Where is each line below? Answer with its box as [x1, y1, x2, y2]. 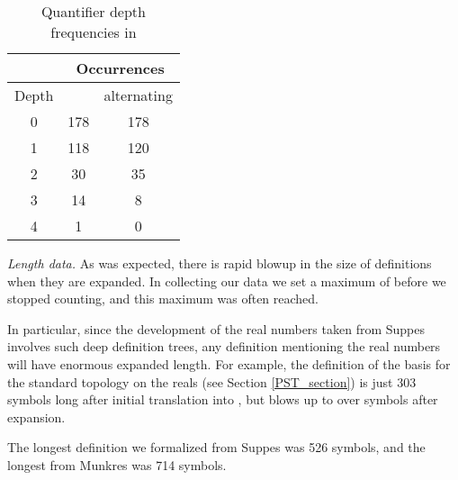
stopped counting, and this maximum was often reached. [7, 289, 319, 308]
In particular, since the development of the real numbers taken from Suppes [7, 319, 425, 338]
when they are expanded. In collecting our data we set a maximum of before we [7, 271, 446, 290]
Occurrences [76, 58, 165, 78]
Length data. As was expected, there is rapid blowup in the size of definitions [7, 254, 432, 272]
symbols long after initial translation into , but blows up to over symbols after [7, 390, 438, 409]
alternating [103, 85, 173, 105]
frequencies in [50, 22, 137, 42]
